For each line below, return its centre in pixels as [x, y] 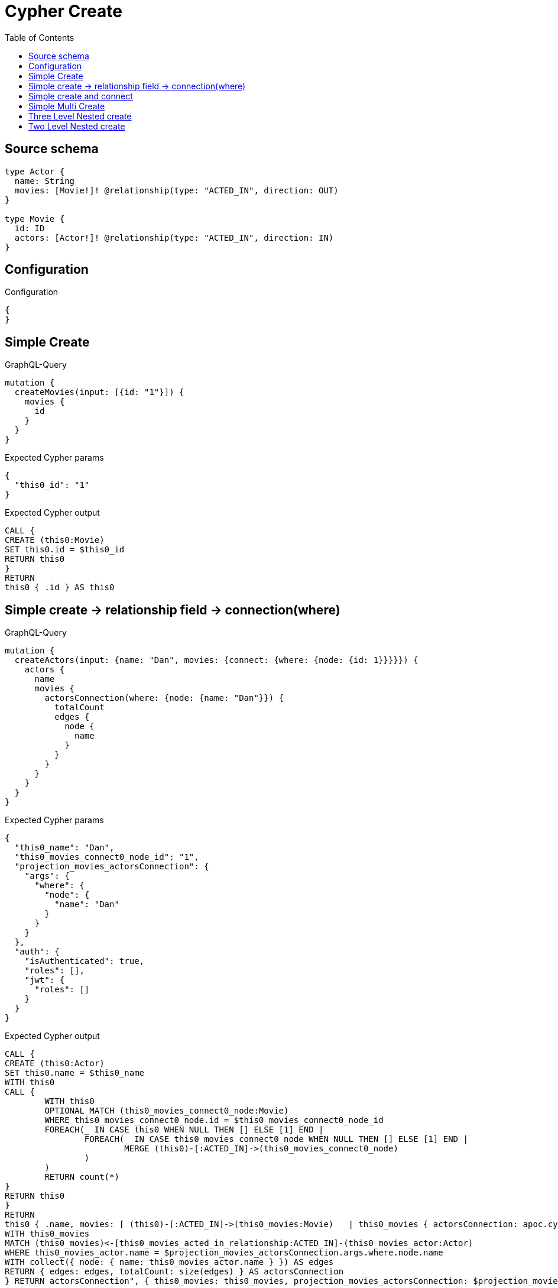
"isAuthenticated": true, [85, 961]
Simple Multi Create [67, 106]
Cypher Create [64, 11]
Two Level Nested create [77, 126]
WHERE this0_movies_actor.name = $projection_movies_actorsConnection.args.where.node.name [224, 1253]
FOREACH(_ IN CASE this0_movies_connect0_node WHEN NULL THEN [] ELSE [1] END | [276, 1139]
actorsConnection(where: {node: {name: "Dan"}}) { [164, 698]
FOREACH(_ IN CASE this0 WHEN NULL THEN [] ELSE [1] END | [184, 1130]
